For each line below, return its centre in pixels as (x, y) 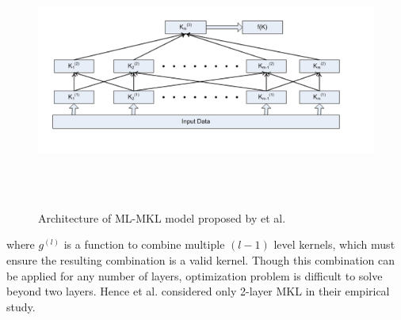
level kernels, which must (334, 244)
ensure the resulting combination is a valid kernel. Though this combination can (201, 260)
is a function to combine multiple (144, 244)
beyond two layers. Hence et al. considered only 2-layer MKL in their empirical (198, 291)
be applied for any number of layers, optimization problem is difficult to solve (195, 275)
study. (21, 306)
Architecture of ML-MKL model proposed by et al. (162, 217)
